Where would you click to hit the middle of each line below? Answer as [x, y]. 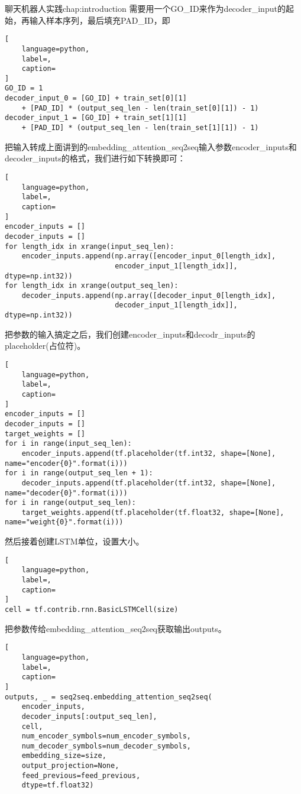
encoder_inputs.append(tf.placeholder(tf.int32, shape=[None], [149, 453]
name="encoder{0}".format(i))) [66, 463]
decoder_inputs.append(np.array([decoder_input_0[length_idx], [149, 295]
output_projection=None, [70, 766]
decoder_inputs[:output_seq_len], [89, 716]
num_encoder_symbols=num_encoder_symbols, [106, 736]
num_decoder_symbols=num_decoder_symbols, [106, 746]
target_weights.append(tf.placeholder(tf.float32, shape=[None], [153, 512]
